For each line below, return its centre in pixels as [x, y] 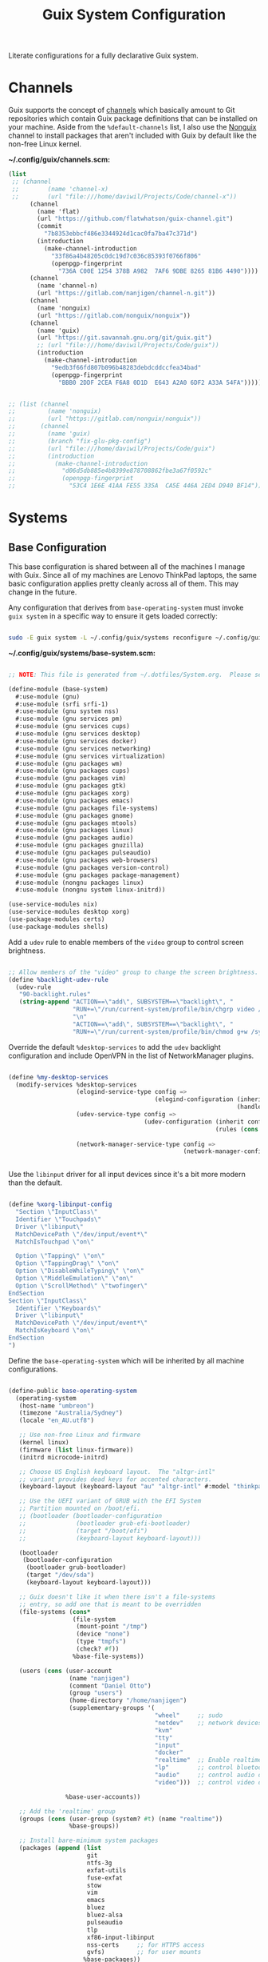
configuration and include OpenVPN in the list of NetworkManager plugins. [131, 1055]
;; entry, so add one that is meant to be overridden [110, 1604]
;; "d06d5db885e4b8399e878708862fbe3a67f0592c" [110, 471]
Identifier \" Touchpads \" [59, 1219]
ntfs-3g [99, 1863]
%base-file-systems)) [108, 1656]
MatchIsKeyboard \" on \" [55, 1331]
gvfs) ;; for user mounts [144, 1952]
